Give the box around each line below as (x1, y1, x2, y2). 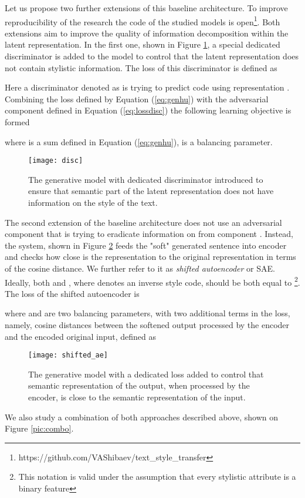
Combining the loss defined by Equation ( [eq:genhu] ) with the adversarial (5, 92, 269, 105)
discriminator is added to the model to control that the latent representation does (5, 50, 299, 62)
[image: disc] (28, 156, 83, 165)
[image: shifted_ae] (28, 351, 109, 360)
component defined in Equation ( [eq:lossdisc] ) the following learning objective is (5, 104, 292, 116)
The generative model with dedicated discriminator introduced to (28, 173, 263, 185)
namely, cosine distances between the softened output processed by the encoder (5, 319, 290, 331)
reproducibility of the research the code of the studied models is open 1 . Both (5, 14, 280, 28)
